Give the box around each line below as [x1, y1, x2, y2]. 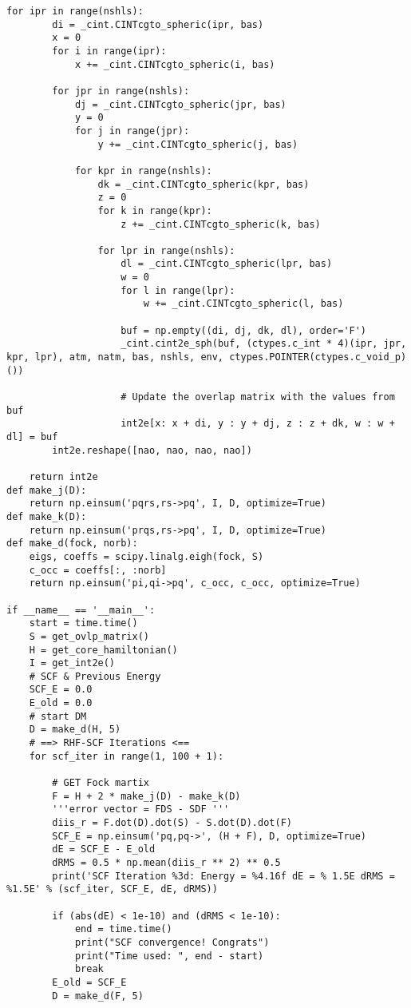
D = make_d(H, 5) [29, 724, 121, 736]
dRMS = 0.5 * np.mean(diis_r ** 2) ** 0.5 [52, 857, 281, 868]
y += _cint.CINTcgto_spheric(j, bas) [97, 138, 298, 150]
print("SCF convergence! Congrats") [74, 936, 270, 948]
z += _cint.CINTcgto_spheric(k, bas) [121, 218, 321, 230]
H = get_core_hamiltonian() [29, 644, 178, 656]
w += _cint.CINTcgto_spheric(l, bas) [143, 298, 344, 310]
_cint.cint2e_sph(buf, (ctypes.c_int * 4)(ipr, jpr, [121, 338, 407, 350]
